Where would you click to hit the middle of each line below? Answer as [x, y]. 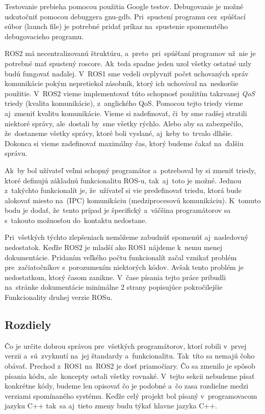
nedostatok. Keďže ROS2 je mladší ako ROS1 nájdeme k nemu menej [114, 247]
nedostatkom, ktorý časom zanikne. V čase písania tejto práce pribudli [115, 277]
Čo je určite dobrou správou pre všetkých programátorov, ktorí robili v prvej [126, 346]
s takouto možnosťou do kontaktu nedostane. [76, 220]
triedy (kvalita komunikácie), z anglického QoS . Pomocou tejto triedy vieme [124, 103]
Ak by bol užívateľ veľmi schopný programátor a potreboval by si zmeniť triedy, [130, 170]
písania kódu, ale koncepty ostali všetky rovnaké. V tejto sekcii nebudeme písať [130, 376]
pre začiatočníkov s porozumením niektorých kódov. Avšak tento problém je [124, 267]
